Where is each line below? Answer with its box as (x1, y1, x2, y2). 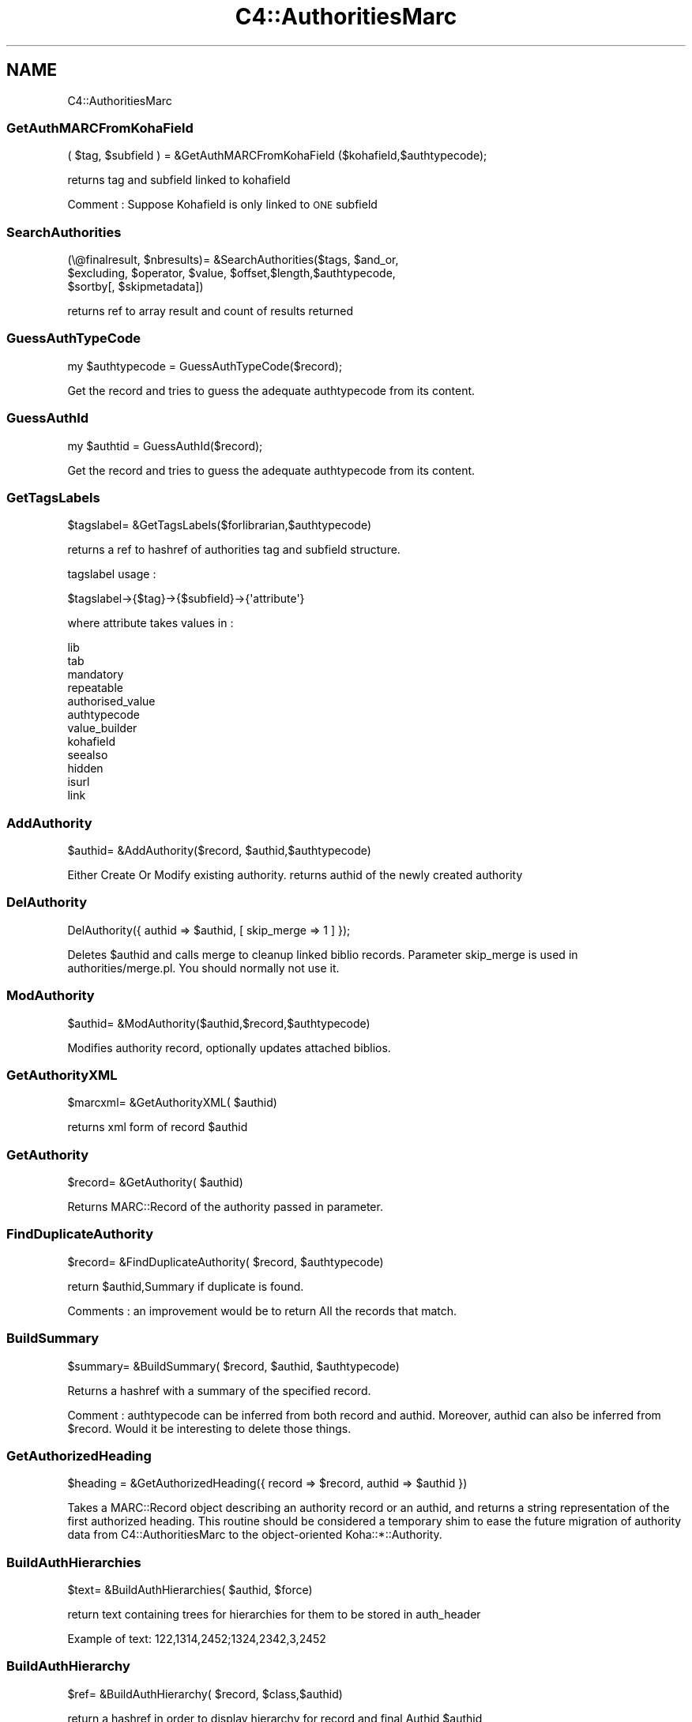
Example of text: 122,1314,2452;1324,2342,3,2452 (67, 1632, 326, 1646)
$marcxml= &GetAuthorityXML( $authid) (67, 1096, 277, 1110)
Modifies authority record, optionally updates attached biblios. (67, 1040, 391, 1055)
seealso (67, 748, 108, 762)
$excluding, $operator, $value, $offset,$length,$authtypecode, (67, 266, 396, 280)
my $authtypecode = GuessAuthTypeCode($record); (67, 359, 343, 373)
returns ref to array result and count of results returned (67, 304, 354, 318)
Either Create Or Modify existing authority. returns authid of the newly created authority (67, 868, 523, 882)
